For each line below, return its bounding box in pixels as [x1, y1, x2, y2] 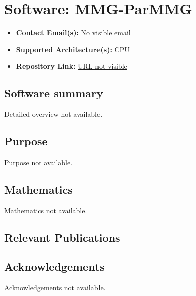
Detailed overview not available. [4, 109, 103, 119]
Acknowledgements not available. [4, 282, 106, 293]
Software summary [4, 85, 103, 101]
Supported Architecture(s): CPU [16, 44, 130, 54]
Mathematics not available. [4, 205, 87, 215]
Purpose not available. [4, 157, 73, 167]
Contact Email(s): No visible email [16, 27, 131, 38]
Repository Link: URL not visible [16, 61, 127, 71]
